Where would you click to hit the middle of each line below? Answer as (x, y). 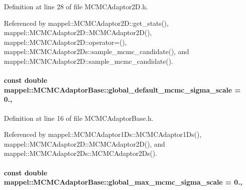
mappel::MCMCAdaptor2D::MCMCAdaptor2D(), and (85, 143)
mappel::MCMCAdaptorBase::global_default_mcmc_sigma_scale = (123, 89)
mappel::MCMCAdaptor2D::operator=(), (65, 42)
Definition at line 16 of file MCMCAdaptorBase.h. (79, 118)
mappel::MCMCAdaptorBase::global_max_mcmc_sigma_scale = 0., (123, 182)
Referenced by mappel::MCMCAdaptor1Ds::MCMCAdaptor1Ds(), (103, 134)
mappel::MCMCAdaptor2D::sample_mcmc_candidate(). (89, 61)
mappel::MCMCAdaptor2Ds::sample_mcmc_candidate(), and (96, 51)
